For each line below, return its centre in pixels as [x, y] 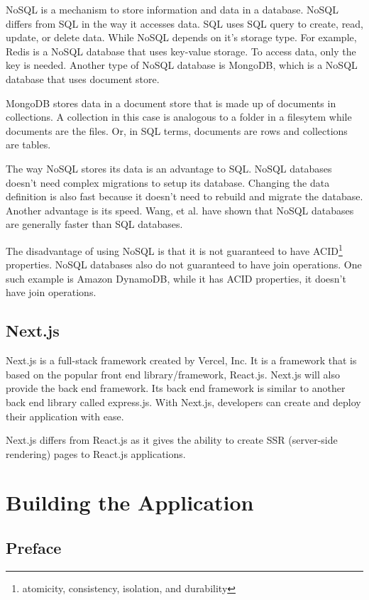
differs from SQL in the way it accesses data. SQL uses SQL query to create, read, [185, 23]
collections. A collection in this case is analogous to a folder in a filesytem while [179, 117]
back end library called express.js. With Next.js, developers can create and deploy [183, 402]
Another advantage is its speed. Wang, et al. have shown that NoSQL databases [180, 210]
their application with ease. [65, 416]
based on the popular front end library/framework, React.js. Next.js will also [173, 374]
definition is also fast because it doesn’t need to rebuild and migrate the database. [184, 196]
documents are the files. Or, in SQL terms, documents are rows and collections [177, 130]
